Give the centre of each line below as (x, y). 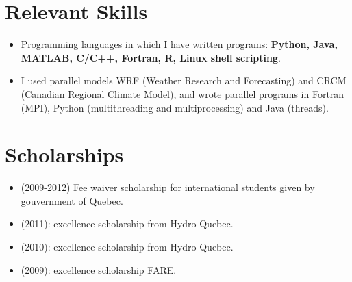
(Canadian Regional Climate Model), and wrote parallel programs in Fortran (183, 93)
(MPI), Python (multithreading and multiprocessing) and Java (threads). (175, 107)
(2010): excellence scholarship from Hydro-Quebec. (127, 246)
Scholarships (64, 154)
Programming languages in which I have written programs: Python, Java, (179, 44)
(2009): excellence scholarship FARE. (99, 269)
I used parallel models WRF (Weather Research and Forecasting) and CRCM (184, 80)
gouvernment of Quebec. (72, 200)
